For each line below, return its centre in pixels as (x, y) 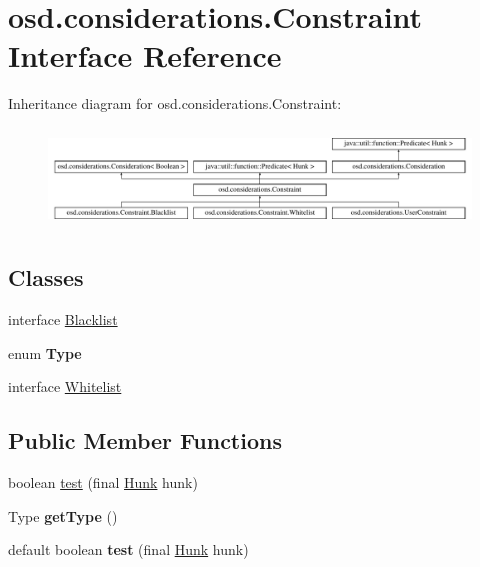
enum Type (45, 352)
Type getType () (63, 515)
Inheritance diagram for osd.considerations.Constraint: (175, 103)
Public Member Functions (145, 440)
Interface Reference (145, 55)
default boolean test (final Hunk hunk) (128, 549)
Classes (46, 277)
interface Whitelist (65, 386)
